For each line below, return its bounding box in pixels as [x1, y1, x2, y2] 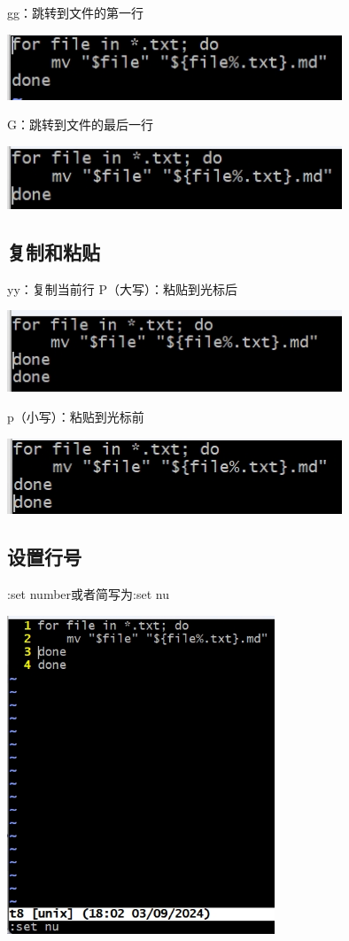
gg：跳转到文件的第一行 [7, 4, 143, 21]
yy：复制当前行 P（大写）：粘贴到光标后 [7, 279, 237, 298]
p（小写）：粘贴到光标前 [7, 408, 144, 426]
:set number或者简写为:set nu [7, 585, 169, 603]
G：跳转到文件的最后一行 [7, 115, 153, 134]
